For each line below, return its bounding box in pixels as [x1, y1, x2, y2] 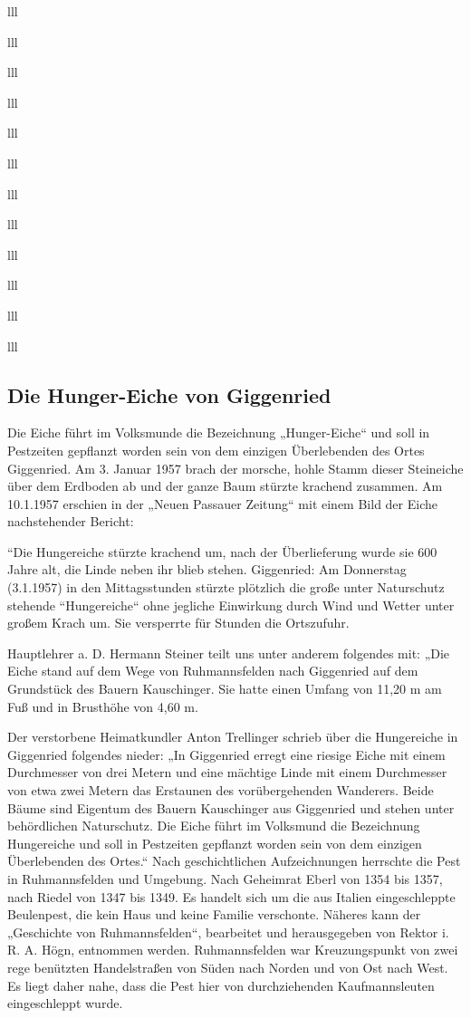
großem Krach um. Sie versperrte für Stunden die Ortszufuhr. [7, 613, 350, 632]
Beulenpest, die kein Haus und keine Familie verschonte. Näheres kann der [7, 905, 421, 924]
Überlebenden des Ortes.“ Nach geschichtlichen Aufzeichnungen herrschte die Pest [7, 851, 461, 870]
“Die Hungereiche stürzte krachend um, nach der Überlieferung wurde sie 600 [7, 542, 437, 561]
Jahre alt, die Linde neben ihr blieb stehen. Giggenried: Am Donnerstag [7, 560, 407, 579]
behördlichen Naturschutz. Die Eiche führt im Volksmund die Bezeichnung [7, 816, 420, 835]
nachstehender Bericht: [7, 512, 134, 531]
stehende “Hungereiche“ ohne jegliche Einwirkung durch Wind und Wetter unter [7, 595, 455, 614]
